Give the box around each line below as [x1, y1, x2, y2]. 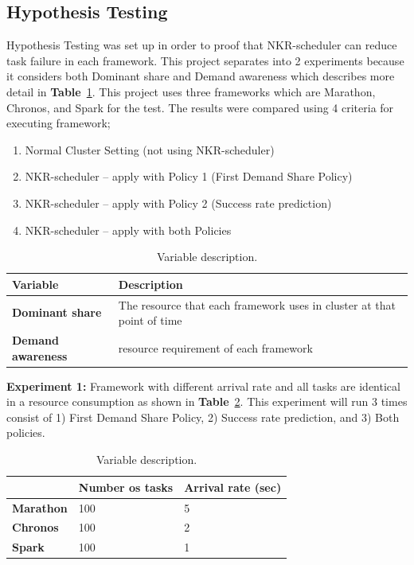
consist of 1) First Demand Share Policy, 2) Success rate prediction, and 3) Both [6, 408, 400, 425]
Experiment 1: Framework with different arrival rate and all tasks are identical [6, 377, 400, 394]
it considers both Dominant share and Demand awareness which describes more [6, 68, 395, 84]
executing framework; [6, 115, 111, 131]
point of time [118, 312, 182, 329]
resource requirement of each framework [118, 339, 313, 356]
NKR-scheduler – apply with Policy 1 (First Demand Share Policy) [25, 168, 353, 185]
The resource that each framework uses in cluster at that [118, 296, 396, 313]
